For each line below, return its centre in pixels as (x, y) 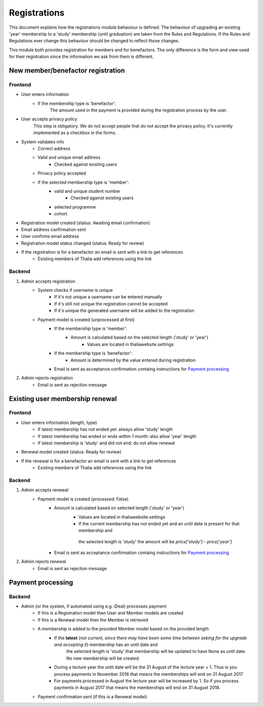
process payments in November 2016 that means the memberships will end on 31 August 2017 (149, 674)
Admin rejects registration (47, 378)
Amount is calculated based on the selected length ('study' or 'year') (140, 337)
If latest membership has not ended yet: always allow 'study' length (105, 429)
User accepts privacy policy (49, 119)
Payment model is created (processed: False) (83, 499)
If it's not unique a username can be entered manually (108, 297)
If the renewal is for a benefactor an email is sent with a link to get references (99, 461)
